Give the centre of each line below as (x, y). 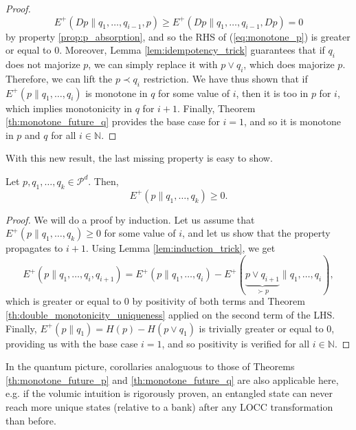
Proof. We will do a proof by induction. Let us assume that (130, 219)
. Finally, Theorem (216, 108)
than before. (31, 420)
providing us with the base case (72, 343)
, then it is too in (272, 93)
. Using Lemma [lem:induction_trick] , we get (180, 248)
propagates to (34, 248)
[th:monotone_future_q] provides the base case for (113, 121)
